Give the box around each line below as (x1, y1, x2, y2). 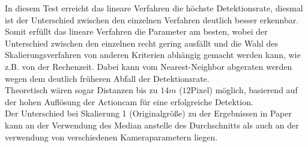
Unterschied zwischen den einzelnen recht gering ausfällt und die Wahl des (5, 36, 279, 49)
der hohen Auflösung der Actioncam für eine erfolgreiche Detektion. (5, 95, 253, 108)
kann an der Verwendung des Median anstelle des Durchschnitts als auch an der (5, 118, 299, 131)
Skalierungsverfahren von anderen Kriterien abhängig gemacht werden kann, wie (5, 48, 301, 61)
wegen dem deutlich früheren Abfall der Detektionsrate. (5, 72, 210, 84)
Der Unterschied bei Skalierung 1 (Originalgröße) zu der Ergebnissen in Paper (5, 107, 292, 120)
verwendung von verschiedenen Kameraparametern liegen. (5, 130, 218, 143)
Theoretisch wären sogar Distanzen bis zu (5, 84, 158, 96)
